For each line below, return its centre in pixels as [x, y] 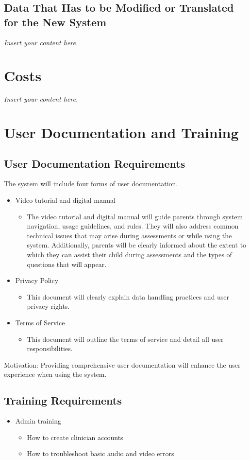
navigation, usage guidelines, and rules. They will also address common [133, 226]
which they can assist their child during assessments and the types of [129, 255]
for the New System [55, 22]
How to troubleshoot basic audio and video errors [100, 453]
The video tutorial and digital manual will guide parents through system [135, 216]
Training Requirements [63, 400]
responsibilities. [50, 348]
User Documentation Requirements [95, 163]
